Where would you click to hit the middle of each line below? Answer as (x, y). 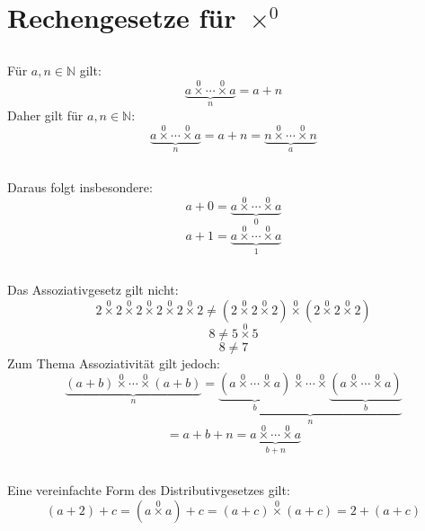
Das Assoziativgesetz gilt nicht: (93, 289)
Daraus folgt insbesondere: (80, 186)
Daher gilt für (45, 115)
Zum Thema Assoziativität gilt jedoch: (114, 363)
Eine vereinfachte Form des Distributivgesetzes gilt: (149, 490)
